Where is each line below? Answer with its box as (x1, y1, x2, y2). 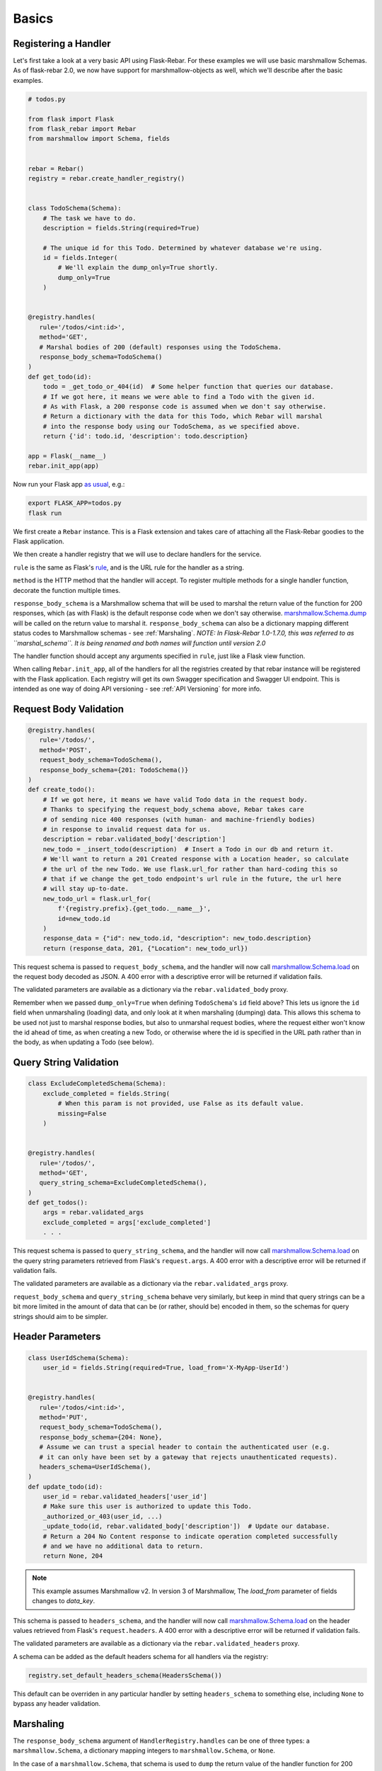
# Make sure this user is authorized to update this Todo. (42, 1503, 253, 1510)
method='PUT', (39, 1413, 88, 1421)
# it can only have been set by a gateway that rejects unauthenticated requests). (39, 1453, 338, 1461)
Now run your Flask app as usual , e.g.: (13, 480, 125, 489)
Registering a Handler (13, 38, 111, 50)
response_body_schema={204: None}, (39, 1433, 163, 1441)
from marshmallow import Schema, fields (28, 135, 170, 143)
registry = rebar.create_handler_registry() (28, 174, 185, 182)
